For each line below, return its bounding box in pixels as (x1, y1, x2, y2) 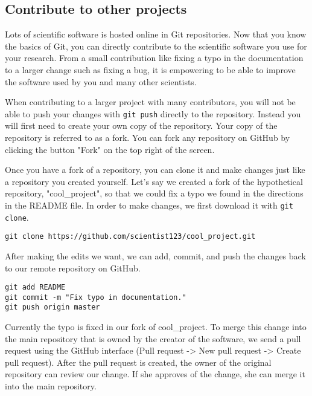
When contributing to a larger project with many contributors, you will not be (5, 96, 296, 108)
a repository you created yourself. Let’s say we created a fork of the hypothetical (5, 175, 303, 187)
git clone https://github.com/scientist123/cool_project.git (5, 232, 256, 241)
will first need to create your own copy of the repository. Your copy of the (5, 119, 278, 132)
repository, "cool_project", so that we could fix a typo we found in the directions (5, 187, 304, 200)
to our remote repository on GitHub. (5, 261, 141, 274)
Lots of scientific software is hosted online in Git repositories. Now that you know (5, 28, 307, 41)
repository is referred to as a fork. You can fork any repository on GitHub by (5, 131, 290, 144)
